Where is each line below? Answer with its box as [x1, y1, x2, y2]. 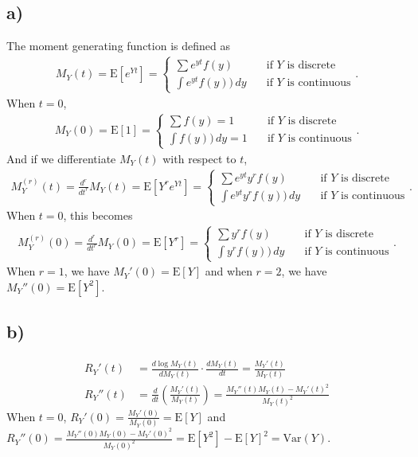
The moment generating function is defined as [6, 37, 230, 54]
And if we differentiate [6, 150, 116, 166]
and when [205, 263, 252, 279]
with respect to [162, 150, 236, 166]
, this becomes [63, 207, 133, 224]
